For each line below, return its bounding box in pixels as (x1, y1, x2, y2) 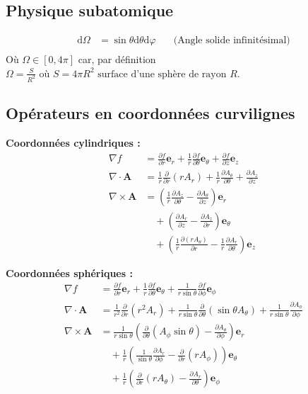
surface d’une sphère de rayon (97, 69, 227, 79)
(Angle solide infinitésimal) (173, 35, 290, 46)
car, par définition (78, 52, 156, 67)
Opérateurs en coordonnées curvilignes (6, 102, 295, 124)
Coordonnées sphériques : (6, 265, 133, 280)
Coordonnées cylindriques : (6, 135, 141, 150)
